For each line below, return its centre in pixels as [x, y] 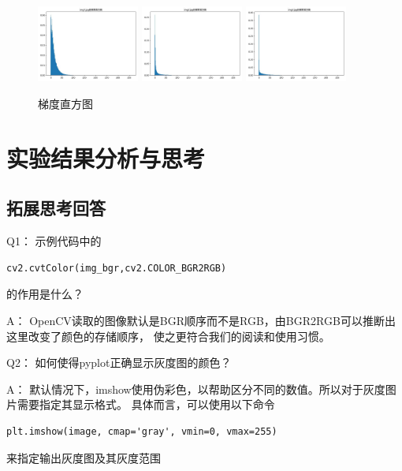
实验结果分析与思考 [106, 157]
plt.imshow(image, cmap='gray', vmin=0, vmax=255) [142, 431]
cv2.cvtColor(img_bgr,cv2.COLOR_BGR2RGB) [117, 268]
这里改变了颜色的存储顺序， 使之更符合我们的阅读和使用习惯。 [168, 336]
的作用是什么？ [45, 294]
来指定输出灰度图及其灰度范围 [84, 457]
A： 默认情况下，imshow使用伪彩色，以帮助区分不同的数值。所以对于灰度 [196, 389]
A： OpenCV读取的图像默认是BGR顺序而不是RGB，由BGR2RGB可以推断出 [201, 320]
